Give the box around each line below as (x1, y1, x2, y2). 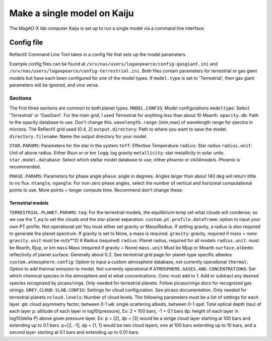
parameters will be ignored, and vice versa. (9, 82, 99, 88)
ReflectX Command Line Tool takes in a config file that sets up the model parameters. (9, 51, 187, 58)
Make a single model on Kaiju (9, 8, 134, 19)
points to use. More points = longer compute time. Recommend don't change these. (9, 187, 183, 193)
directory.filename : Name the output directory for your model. (9, 133, 148, 139)
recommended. (9, 164, 41, 170)
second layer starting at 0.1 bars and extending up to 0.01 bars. (9, 329, 140, 335)
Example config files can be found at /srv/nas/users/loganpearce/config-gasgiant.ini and (9, 61, 218, 67)
